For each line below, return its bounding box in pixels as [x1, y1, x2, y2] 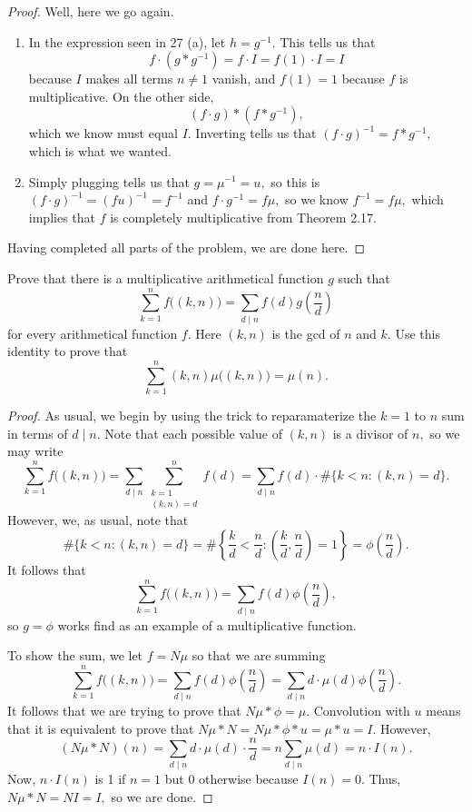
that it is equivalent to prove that [7, 718, 194, 738]
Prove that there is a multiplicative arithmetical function [7, 268, 324, 287]
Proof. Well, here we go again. [7, 2, 174, 20]
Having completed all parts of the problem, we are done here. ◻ [7, 238, 366, 257]
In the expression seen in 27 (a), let [28, 32, 226, 51]
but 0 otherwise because [164, 768, 299, 787]
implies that [28, 207, 95, 226]
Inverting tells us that [195, 124, 317, 143]
